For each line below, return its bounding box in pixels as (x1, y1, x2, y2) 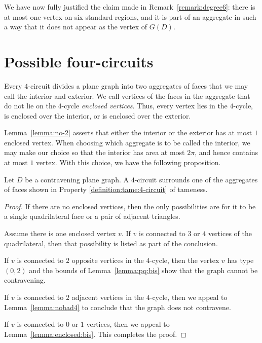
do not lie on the (4, 100, 56, 111)
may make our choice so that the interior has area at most (4, 147, 185, 158)
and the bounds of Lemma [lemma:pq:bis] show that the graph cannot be (29, 264, 258, 275)
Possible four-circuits (4, 51, 154, 71)
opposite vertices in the (71, 255, 144, 265)
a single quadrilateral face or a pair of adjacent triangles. (4, 211, 180, 221)
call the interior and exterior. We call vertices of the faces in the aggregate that (4, 90, 250, 101)
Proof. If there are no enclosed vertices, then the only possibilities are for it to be (4, 201, 256, 211)
